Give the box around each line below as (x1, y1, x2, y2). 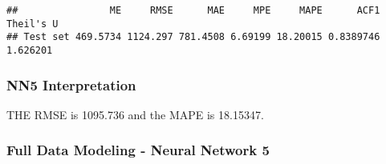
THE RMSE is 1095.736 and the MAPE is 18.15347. (6, 106, 264, 122)
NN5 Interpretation (6, 74, 136, 94)
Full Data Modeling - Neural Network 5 (6, 140, 270, 160)
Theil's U (6, 18, 59, 30)
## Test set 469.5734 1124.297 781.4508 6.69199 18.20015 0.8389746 (6, 31, 380, 43)
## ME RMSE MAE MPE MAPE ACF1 (6, 5, 380, 16)
